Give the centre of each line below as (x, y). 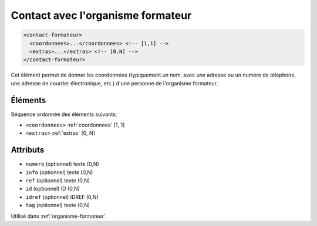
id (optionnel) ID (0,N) (53, 189)
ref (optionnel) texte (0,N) (58, 181)
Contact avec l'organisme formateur (101, 15)
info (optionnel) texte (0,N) (59, 172)
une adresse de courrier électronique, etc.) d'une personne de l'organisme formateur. (114, 83)
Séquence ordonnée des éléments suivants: (64, 114)
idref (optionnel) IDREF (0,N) (62, 197)
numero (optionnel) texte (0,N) (62, 164)
